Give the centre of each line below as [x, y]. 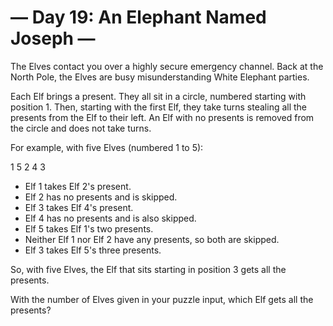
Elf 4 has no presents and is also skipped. [110, 218]
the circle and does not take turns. [81, 128]
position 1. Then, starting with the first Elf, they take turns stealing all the [159, 107]
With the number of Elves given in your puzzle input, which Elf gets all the [162, 299]
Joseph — [53, 38]
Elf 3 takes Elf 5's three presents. [93, 250]
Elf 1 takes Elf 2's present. [78, 186]
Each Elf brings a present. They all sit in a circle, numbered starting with [158, 96]
